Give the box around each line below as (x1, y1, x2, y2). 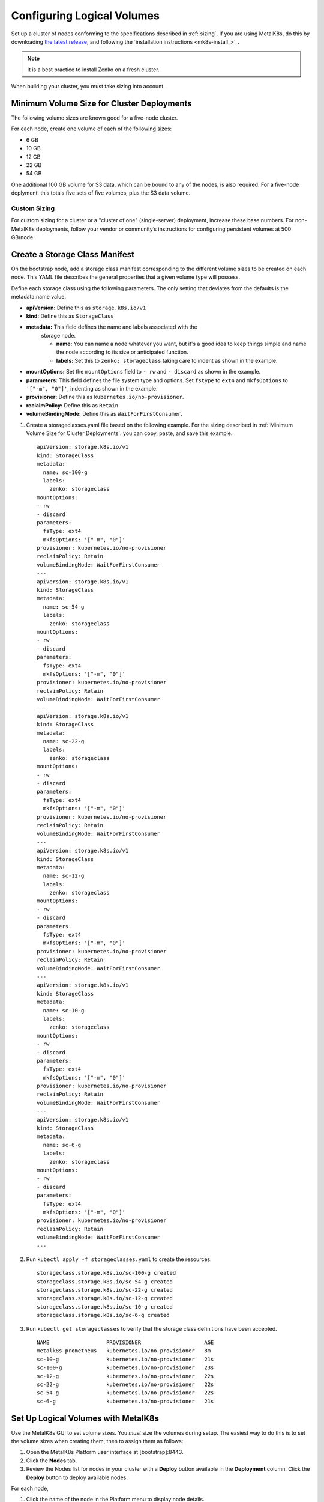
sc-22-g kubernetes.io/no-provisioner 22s (37, 1381, 214, 1388)
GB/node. (11, 234, 35, 241)
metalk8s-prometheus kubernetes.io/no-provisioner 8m (37, 1348, 211, 1354)
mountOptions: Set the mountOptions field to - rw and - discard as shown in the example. (26, 368, 261, 375)
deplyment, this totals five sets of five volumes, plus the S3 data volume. (11, 189, 191, 196)
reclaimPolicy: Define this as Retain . (26, 401, 120, 409)
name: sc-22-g (43, 738, 85, 745)
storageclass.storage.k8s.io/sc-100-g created (37, 1269, 176, 1277)
